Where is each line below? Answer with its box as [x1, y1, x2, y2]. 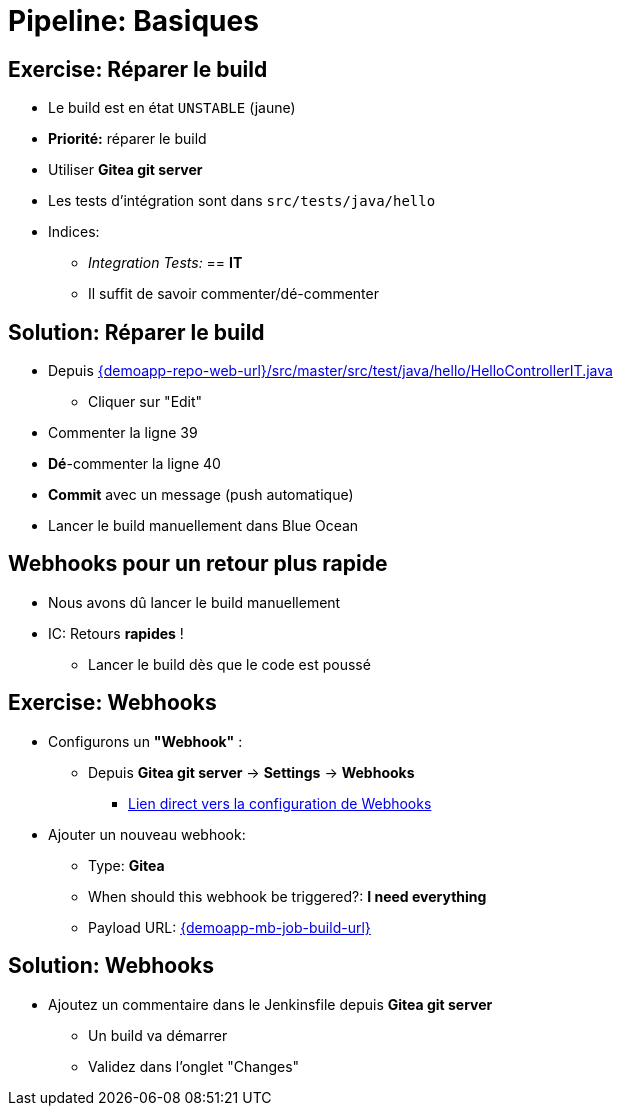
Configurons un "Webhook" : [48, 732, 243, 750]
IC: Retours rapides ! [48, 624, 184, 642]
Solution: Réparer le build [8, 319, 265, 345]
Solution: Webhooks [8, 953, 214, 979]
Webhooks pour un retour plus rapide [8, 551, 388, 577]
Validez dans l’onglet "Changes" [88, 1057, 300, 1075]
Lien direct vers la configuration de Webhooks [128, 794, 432, 812]
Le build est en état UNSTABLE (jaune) [48, 99, 296, 117]
